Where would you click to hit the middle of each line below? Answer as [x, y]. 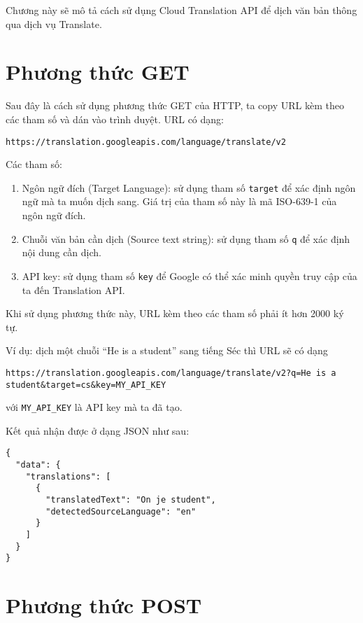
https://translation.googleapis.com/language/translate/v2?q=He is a [171, 373]
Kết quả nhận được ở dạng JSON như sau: [98, 430]
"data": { [38, 465]
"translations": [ [68, 476]
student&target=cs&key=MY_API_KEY [86, 385]
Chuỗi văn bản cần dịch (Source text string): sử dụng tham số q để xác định [186, 238]
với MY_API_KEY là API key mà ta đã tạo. [94, 407]
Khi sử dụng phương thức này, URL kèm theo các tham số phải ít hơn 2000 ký [175, 313]
